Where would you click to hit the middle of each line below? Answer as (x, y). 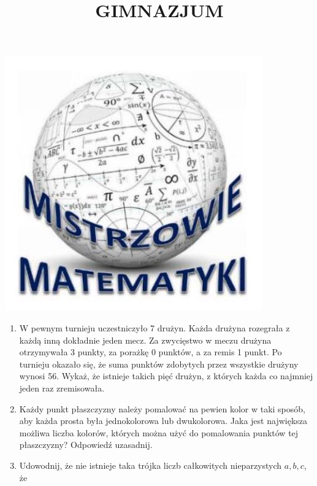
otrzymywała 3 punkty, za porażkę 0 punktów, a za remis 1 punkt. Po (151, 352)
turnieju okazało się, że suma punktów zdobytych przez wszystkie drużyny (159, 364)
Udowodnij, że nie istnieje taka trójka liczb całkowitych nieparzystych (151, 465)
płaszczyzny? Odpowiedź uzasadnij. (86, 445)
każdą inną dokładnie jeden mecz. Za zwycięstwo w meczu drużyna (145, 340)
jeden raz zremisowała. (62, 388)
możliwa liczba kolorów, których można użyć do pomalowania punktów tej (159, 432)
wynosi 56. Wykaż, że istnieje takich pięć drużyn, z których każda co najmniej (166, 376)
